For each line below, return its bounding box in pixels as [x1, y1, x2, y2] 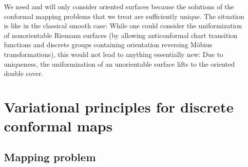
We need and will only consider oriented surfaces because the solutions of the [4, 1, 234, 11]
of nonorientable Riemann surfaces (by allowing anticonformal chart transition [4, 30, 238, 40]
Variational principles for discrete [4, 96, 234, 116]
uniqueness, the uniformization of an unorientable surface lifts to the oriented [4, 58, 235, 69]
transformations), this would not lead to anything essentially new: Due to [4, 49, 223, 59]
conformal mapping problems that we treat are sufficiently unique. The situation [4, 11, 245, 21]
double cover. [4, 68, 43, 78]
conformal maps [4, 116, 113, 136]
